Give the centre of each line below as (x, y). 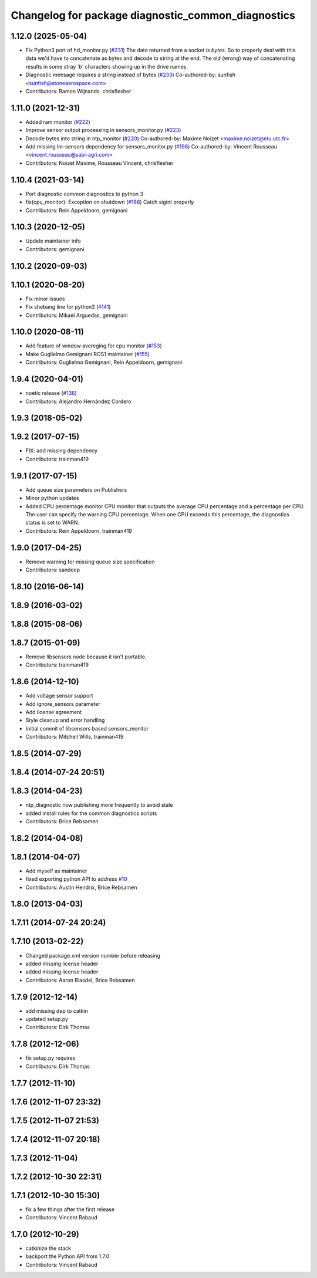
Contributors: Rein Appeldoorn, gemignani (77, 210)
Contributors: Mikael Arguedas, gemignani (77, 315)
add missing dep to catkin (57, 1011)
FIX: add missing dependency (62, 451)
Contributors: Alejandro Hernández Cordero (78, 401)
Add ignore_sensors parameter (63, 704)
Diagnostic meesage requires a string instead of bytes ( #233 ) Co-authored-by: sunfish (131, 75)
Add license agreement (54, 712)
